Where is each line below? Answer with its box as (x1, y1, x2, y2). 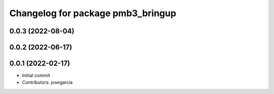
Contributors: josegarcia (22, 79, 73, 85)
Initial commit (22, 72, 50, 78)
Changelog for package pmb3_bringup (9, 8, 177, 19)
